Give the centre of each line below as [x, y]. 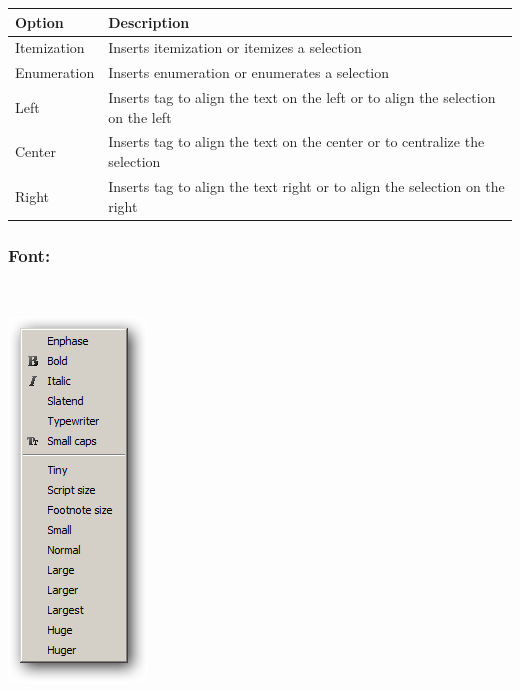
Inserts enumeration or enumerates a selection [249, 72]
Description [149, 21]
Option [39, 21]
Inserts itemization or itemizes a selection [235, 47]
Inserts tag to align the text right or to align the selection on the [306, 185]
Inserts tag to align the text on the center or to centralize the [296, 141]
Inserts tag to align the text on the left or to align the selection [302, 97]
